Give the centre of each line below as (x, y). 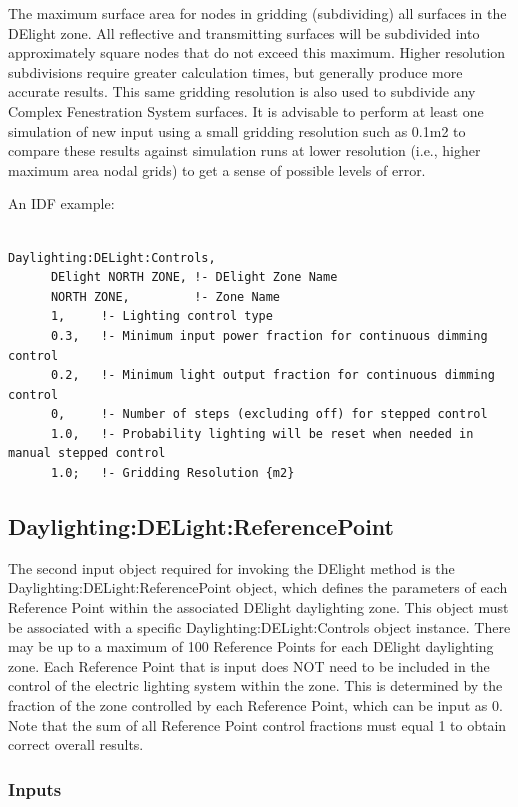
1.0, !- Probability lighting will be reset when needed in (262, 433)
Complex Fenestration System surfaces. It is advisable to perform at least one (246, 110)
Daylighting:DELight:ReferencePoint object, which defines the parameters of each (258, 587)
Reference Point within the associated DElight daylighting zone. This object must (258, 607)
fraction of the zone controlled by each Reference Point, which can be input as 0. (255, 705)
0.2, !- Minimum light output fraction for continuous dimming (272, 375)
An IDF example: (61, 203)
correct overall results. (76, 744)
